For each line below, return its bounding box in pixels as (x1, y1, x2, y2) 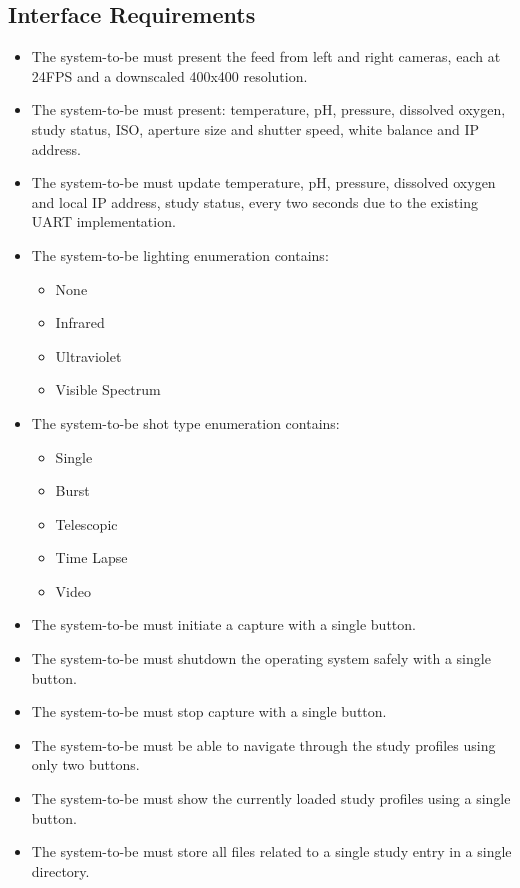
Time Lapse (55, 547, 128, 568)
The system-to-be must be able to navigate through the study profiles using (31, 734, 496, 755)
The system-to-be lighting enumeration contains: (31, 244, 329, 265)
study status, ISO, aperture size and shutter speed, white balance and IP (31, 118, 480, 139)
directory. (31, 860, 90, 881)
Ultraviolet (55, 345, 122, 366)
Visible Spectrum (55, 379, 161, 400)
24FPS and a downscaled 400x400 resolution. (31, 65, 308, 86)
